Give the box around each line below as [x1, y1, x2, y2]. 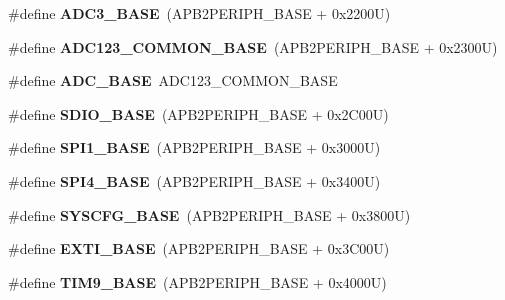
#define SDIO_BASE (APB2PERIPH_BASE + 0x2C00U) [8, 103, 389, 124]
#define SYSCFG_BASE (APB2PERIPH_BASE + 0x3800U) [8, 204, 411, 225]
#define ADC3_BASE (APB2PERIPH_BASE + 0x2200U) [8, 3, 391, 23]
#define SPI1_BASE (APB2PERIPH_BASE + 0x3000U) [8, 137, 381, 158]
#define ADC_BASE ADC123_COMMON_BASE [8, 70, 338, 91]
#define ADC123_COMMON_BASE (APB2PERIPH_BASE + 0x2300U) [8, 36, 498, 57]
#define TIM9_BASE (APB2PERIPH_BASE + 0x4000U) [8, 271, 387, 292]
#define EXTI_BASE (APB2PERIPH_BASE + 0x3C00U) [8, 238, 390, 259]
